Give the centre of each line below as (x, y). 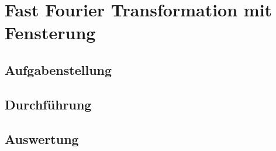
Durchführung (48, 104)
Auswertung (42, 138)
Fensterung (50, 32)
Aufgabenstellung (58, 69)
